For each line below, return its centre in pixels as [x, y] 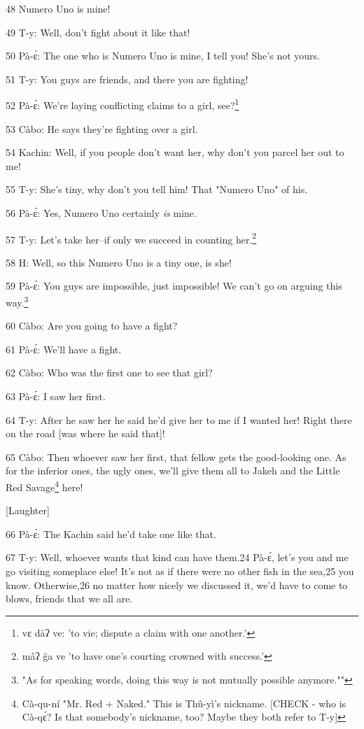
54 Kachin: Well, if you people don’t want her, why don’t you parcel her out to [175, 152]
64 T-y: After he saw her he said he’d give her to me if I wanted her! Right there [179, 419]
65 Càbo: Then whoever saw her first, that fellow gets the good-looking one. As [176, 456]
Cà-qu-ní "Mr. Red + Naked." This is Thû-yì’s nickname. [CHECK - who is [184, 703]
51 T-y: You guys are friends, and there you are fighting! [127, 79]
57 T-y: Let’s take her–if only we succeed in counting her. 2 [131, 238]
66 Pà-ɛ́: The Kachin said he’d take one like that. [111, 533]
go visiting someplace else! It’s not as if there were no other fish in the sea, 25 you [180, 571]
